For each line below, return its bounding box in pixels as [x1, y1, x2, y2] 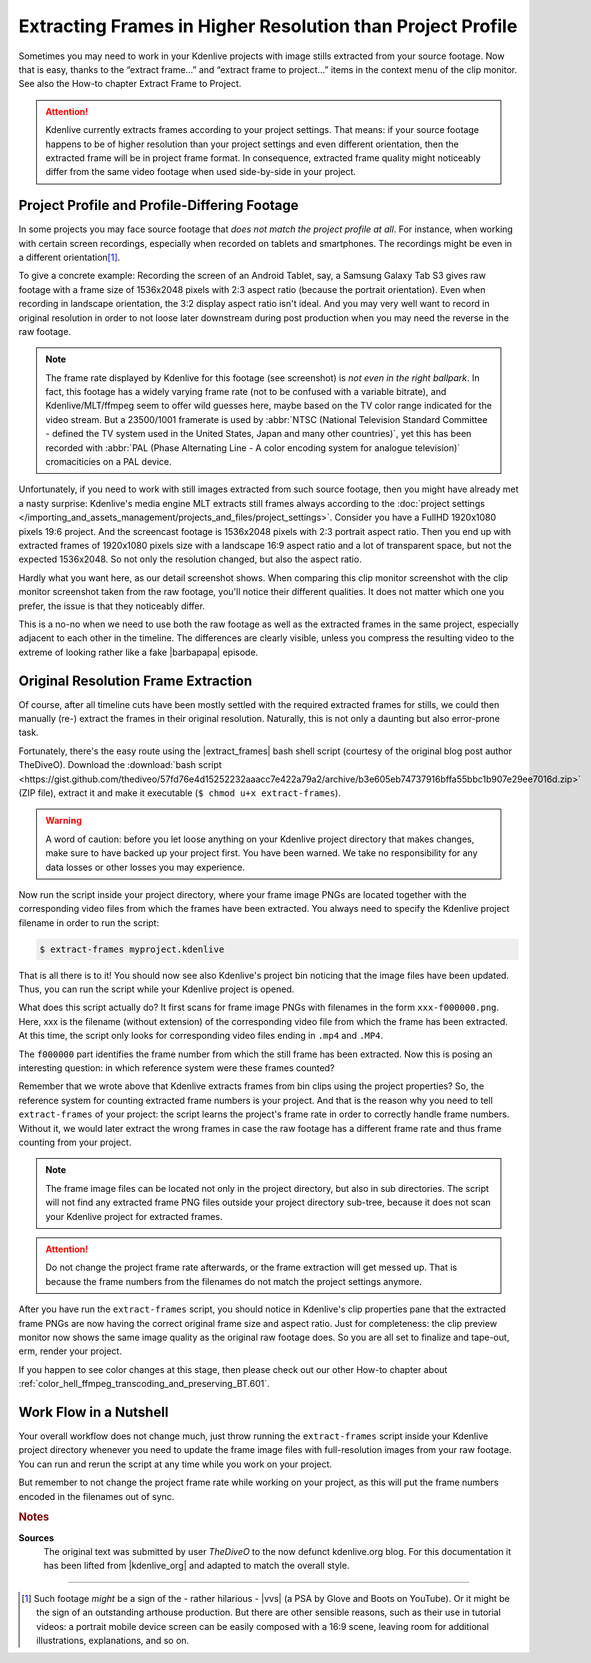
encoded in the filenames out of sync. [18, 1490, 175, 1502]
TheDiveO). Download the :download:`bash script [18, 759, 222, 771]
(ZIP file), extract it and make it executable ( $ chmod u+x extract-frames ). [18, 786, 342, 799]
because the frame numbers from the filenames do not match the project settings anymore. [45, 1275, 422, 1287]
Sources [18, 1531, 55, 1544]
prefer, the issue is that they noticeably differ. [18, 600, 205, 612]
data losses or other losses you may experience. [45, 861, 245, 873]
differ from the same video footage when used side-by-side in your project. [45, 166, 357, 178]
